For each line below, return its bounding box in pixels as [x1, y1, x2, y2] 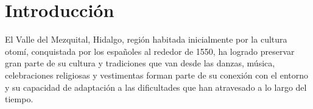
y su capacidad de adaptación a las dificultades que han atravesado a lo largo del [5, 80, 307, 93]
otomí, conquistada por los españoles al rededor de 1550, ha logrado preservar [5, 44, 295, 57]
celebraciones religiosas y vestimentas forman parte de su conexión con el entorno [5, 68, 308, 81]
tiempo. [5, 93, 33, 105]
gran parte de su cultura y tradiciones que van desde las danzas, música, [5, 57, 275, 69]
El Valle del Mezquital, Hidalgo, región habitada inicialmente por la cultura [5, 33, 287, 46]
